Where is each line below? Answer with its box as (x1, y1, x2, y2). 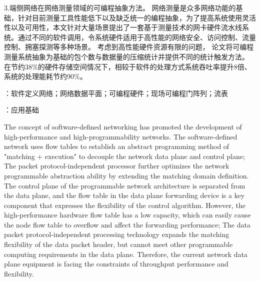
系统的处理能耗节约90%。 (4, 71, 87, 81)
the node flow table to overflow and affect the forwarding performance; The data (4, 219, 250, 229)
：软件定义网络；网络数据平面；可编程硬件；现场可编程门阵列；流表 (4, 87, 228, 98)
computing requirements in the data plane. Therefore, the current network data (4, 248, 247, 259)
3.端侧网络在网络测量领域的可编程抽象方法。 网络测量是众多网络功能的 (4, 2, 236, 12)
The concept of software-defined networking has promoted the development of (4, 121, 242, 131)
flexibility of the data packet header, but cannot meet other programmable (4, 239, 233, 249)
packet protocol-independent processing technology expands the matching (4, 229, 229, 239)
